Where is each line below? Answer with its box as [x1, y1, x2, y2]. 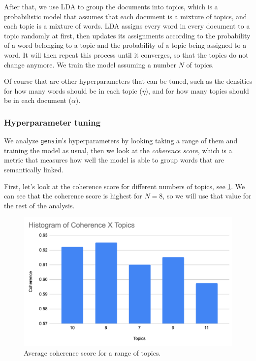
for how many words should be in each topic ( [4, 85, 142, 96]
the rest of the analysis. [4, 200, 75, 210]
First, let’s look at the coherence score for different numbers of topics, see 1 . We [4, 181, 245, 191]
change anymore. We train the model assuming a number [4, 59, 176, 69]
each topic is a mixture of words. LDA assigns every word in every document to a [4, 21, 250, 31]
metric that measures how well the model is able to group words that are [4, 155, 224, 165]
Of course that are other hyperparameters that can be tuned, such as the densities [4, 76, 252, 86]
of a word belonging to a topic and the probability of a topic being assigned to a [4, 40, 247, 50]
